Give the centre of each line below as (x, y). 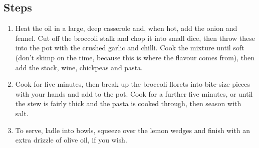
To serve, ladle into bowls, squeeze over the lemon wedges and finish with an (133, 130)
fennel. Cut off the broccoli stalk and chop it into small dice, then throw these (135, 38)
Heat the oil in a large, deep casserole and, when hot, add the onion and (126, 28)
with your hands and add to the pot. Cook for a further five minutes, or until (134, 93)
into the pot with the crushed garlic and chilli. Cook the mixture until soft (130, 48)
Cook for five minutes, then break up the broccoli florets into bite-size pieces (133, 84)
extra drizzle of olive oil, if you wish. (71, 140)
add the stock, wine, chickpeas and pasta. (79, 67)
